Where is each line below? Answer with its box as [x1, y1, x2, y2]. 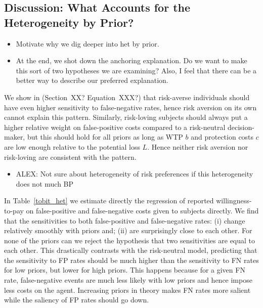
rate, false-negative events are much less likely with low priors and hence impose [4, 275, 252, 285]
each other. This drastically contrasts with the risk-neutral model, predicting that [4, 245, 257, 255]
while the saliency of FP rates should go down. [4, 294, 149, 305]
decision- [227, 121, 254, 132]
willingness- [216, 195, 252, 206]
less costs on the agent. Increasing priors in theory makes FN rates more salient [4, 284, 251, 295]
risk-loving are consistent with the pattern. [4, 151, 137, 162]
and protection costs [191, 131, 254, 142]
